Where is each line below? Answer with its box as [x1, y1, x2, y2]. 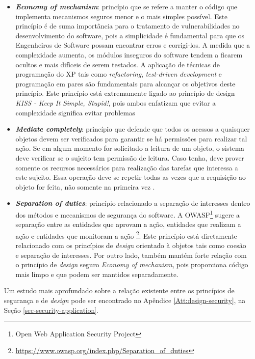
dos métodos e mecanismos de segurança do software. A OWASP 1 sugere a [15, 208, 240, 220]
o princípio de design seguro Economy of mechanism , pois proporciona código [15, 259, 248, 270]
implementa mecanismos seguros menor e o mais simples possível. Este [15, 11, 228, 21]
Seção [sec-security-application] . [4, 304, 99, 315]
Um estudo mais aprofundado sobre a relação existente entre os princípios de [4, 285, 235, 296]
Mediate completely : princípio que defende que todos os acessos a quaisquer [15, 124, 250, 134]
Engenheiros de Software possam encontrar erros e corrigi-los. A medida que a [15, 40, 250, 50]
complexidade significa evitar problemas [15, 107, 135, 117]
